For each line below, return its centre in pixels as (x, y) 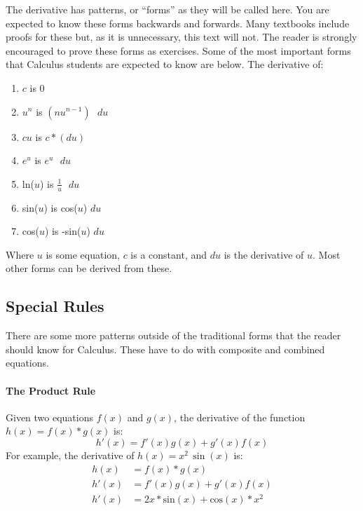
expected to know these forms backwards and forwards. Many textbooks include (178, 23)
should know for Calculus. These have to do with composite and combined (165, 349)
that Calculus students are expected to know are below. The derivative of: (165, 64)
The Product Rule (51, 390)
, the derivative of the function (240, 417)
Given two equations (50, 417)
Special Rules (55, 306)
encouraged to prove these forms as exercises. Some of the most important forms (178, 50)
